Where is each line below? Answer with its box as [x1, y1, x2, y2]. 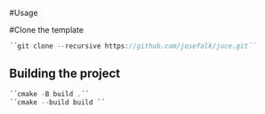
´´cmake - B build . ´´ [9, 89, 90, 98]
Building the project [9, 66, 121, 81]
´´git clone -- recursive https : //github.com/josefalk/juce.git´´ [9, 42, 256, 50]
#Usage [9, 8, 38, 18]
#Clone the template [9, 25, 84, 34]
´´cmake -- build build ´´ [9, 97, 105, 107]
